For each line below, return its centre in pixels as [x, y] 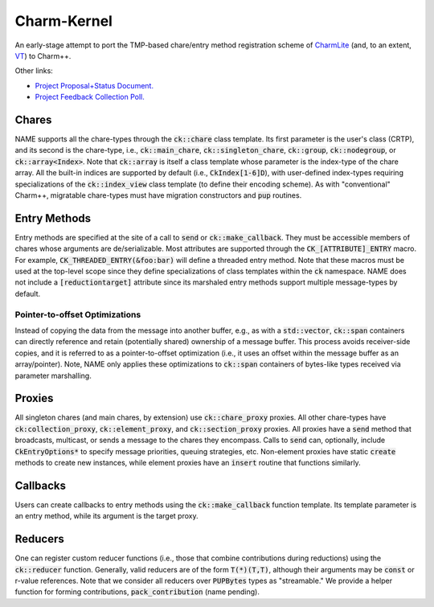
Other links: [34, 71]
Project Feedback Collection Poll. [90, 97]
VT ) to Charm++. [43, 55]
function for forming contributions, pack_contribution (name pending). [137, 592]
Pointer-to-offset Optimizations [78, 314]
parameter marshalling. [53, 375]
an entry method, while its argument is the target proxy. [106, 516]
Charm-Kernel [63, 21]
